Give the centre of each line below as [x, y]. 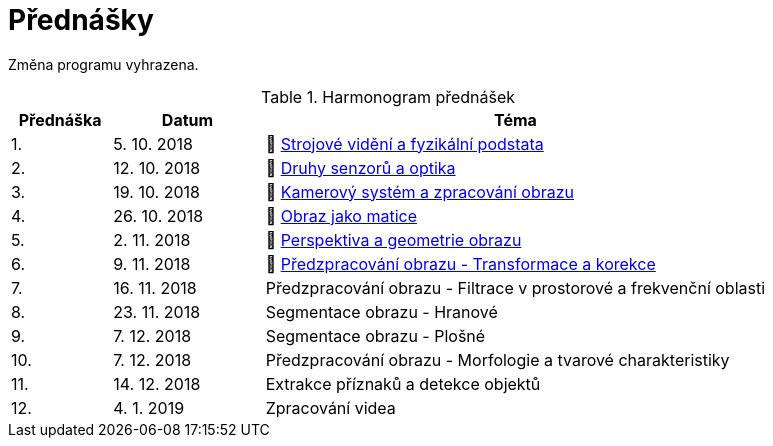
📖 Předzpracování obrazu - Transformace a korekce [460, 263]
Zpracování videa [330, 407]
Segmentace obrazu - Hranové [381, 311]
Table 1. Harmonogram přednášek [388, 96]
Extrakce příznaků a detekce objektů [403, 383]
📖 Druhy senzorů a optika [360, 167]
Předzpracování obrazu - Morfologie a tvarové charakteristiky [497, 359]
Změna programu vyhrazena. [103, 64]
